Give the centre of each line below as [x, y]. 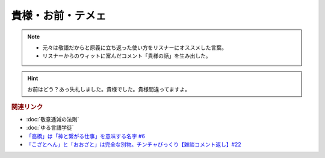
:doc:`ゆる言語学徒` [50, 128]
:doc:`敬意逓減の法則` [53, 119]
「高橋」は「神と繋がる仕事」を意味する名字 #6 [86, 136]
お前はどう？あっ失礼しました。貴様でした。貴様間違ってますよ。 [109, 90]
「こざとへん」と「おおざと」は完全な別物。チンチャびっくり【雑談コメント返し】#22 [134, 144]
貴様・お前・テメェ [59, 16]
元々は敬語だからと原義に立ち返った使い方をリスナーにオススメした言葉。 [135, 47]
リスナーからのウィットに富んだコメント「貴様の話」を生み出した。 [127, 56]
